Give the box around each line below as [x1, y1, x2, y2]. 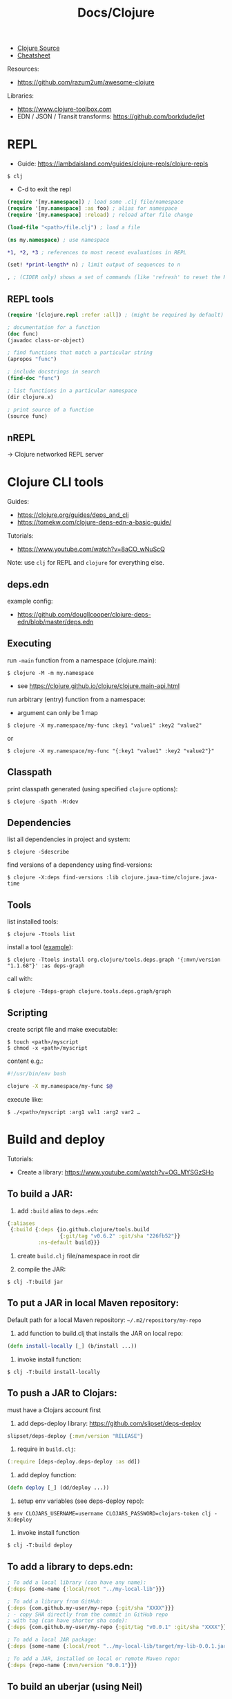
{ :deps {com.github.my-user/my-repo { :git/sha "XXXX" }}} [7, 1604, 175, 1612]
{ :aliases [7, 1220, 36, 1227]
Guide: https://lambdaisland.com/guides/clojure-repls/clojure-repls [17, 159, 209, 168]
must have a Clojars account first [7, 1405, 101, 1414]
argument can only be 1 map [17, 708, 98, 716]
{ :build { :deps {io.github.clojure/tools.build [10, 1226, 150, 1233]
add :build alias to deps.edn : [17, 1206, 99, 1215]
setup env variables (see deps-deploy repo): [17, 1497, 144, 1505]
